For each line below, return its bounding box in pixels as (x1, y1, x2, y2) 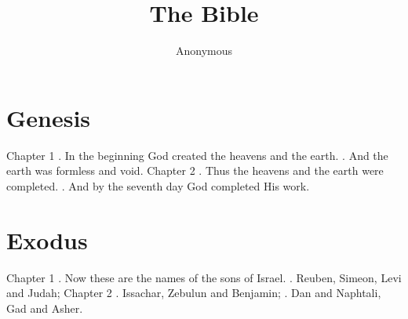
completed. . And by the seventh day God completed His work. (6, 177, 310, 194)
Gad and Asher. (6, 299, 83, 316)
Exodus (6, 223, 88, 256)
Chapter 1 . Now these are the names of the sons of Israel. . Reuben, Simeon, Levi (6, 269, 402, 285)
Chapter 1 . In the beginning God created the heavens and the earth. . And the (6, 147, 388, 163)
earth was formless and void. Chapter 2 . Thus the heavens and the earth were (6, 162, 384, 179)
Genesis (6, 101, 91, 133)
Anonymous (175, 42, 233, 59)
